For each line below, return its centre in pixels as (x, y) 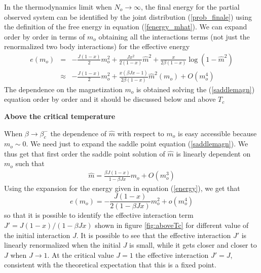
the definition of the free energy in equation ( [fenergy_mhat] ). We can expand (126, 27)
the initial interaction (37, 235)
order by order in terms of (45, 36)
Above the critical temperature (60, 116)
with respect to (141, 133)
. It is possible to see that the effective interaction (154, 235)
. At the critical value (81, 255)
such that (30, 163)
